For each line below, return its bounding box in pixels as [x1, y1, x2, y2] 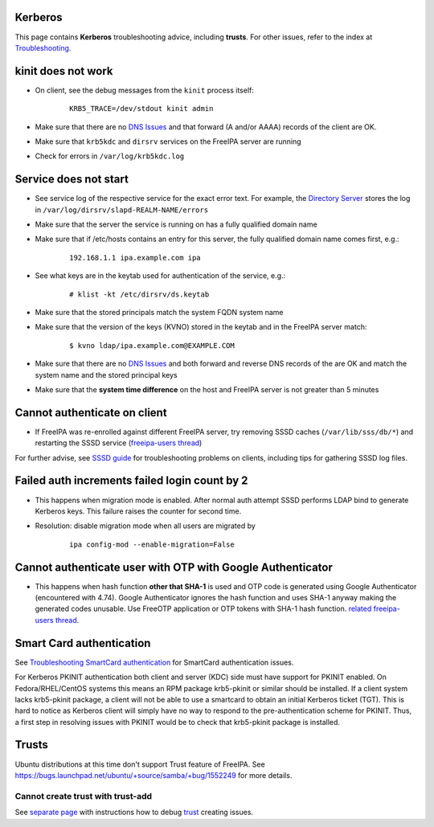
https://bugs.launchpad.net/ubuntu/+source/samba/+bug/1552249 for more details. [14, 770, 293, 780]
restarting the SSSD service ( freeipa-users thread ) [35, 438, 203, 448]
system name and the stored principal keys [35, 370, 178, 379]
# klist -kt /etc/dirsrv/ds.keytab [69, 289, 210, 299]
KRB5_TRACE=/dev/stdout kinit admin [69, 104, 214, 113]
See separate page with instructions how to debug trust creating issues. [14, 808, 253, 817]
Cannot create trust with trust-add [14, 790, 153, 801]
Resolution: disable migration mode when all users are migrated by [35, 521, 256, 530]
